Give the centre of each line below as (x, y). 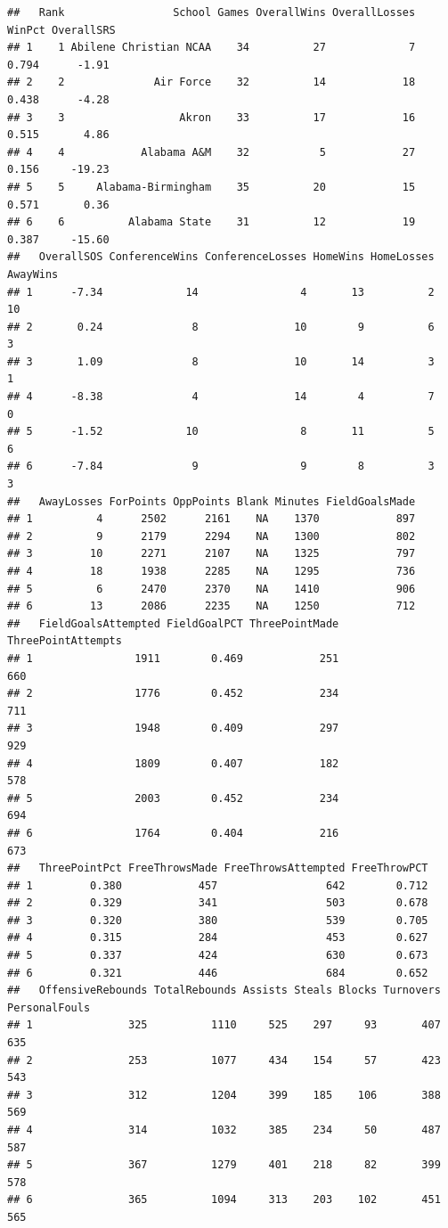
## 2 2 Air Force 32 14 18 (212, 82)
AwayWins (33, 274)
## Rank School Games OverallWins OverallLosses (212, 12)
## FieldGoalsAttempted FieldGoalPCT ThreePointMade (173, 623)
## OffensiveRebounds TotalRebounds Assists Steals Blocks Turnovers (224, 991)
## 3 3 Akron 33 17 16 (212, 117)
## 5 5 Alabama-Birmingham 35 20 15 (212, 187)
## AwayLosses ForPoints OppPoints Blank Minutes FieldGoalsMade (212, 501)
